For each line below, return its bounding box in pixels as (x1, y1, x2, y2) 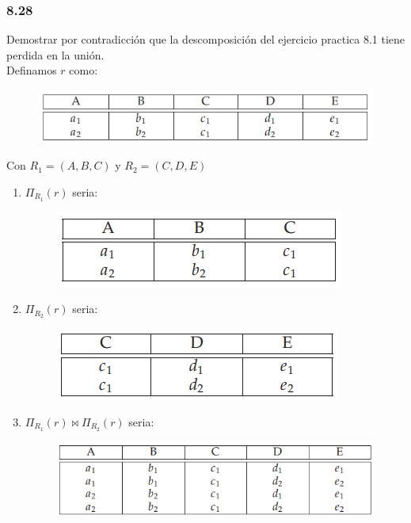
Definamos (6, 62, 57, 78)
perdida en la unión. (6, 46, 105, 63)
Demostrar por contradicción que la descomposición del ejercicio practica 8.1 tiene (6, 31, 405, 48)
